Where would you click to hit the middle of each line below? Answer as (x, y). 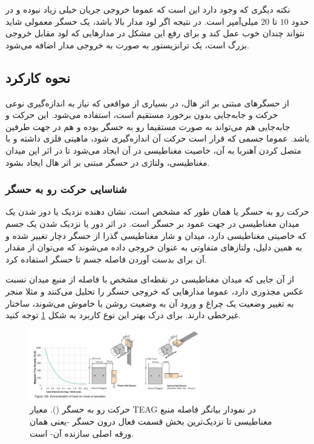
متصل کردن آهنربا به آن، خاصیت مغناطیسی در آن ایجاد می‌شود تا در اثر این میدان (154, 150)
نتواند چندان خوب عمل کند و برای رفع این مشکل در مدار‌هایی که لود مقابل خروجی (155, 33)
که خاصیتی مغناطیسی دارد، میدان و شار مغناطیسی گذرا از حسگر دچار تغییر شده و (156, 235)
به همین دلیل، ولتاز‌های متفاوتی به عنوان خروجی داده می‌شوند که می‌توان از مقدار (154, 247)
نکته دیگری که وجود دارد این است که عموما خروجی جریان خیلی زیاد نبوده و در (148, 9)
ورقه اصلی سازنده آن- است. (82, 433)
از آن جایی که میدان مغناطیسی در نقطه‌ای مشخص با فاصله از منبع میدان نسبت (150, 279)
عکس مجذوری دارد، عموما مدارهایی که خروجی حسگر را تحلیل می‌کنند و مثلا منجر (155, 291)
